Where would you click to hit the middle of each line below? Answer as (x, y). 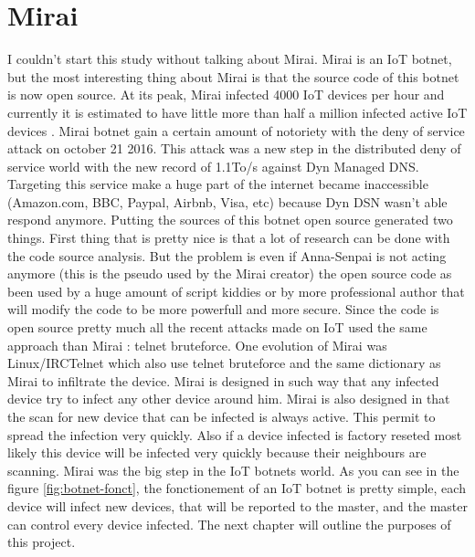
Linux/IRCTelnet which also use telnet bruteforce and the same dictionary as (224, 363)
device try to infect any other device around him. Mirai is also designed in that (229, 399)
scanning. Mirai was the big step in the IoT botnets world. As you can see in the (233, 470)
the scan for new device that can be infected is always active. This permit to (222, 416)
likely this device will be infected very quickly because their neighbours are (217, 452)
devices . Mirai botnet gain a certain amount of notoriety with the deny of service (236, 130)
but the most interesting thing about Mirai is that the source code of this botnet (233, 76)
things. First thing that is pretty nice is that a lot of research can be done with (229, 238)
